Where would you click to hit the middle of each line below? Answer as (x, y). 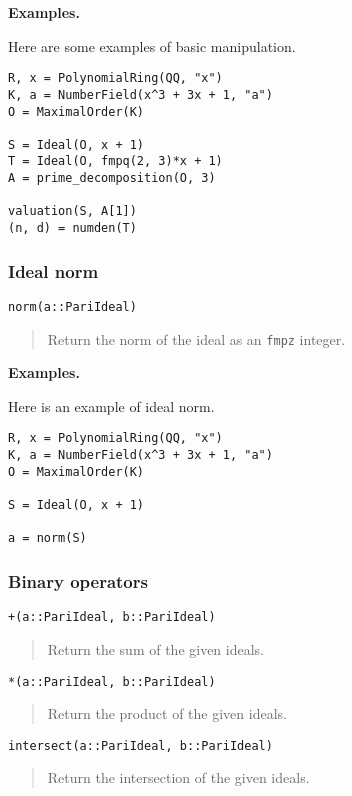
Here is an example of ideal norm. (111, 405)
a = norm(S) (47, 538)
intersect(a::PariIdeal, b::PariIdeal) (140, 745)
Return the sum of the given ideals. (156, 648)
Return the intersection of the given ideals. (178, 777)
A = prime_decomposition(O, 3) (112, 178)
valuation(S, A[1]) (72, 211)
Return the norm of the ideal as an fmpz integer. (196, 338)
